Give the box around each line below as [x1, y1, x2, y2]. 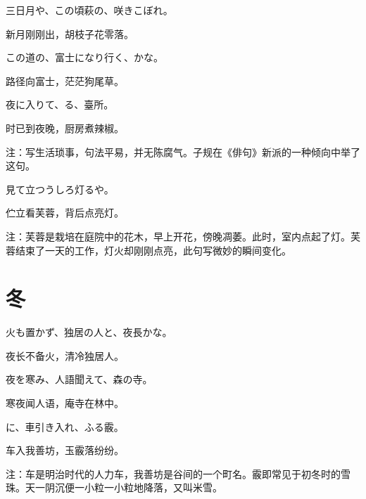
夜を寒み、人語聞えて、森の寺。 [6, 372, 153, 387]
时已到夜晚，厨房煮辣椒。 [6, 120, 124, 135]
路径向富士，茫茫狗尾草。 [6, 73, 124, 88]
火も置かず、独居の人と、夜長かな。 [6, 325, 172, 339]
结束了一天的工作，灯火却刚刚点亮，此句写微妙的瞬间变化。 [15, 242, 291, 257]
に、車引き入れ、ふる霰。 [6, 419, 124, 434]
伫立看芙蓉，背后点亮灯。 [6, 205, 124, 220]
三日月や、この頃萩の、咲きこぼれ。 [6, 3, 173, 17]
